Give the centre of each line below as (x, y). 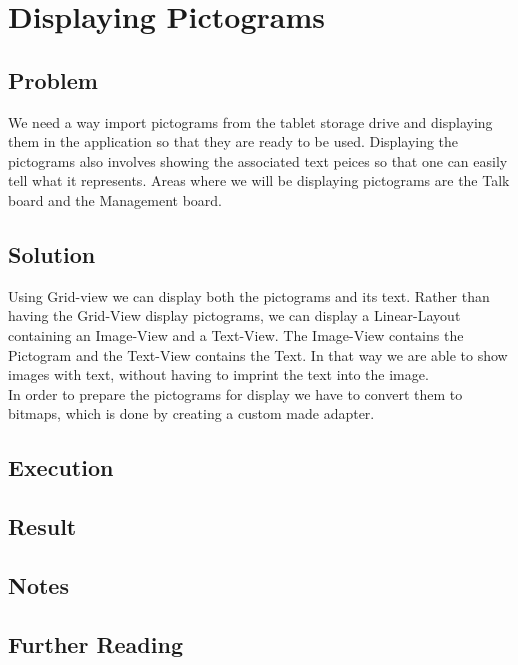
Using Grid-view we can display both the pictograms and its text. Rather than (249, 295)
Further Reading (95, 643)
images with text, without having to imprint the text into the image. (218, 374)
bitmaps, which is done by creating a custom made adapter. (191, 413)
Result (42, 526)
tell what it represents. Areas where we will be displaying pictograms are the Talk (259, 180)
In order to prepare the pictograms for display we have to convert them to (235, 393)
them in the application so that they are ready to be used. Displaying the (233, 141)
